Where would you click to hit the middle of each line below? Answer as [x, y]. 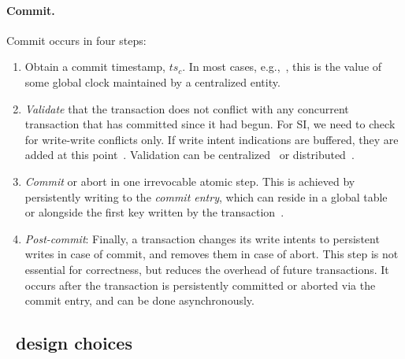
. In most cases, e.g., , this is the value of [282, 67]
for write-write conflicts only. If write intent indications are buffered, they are [212, 139]
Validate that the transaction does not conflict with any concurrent [187, 108]
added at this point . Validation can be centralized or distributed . [189, 155]
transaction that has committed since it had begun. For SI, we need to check [210, 124]
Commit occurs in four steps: [76, 40]
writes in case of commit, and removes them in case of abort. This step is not [212, 254]
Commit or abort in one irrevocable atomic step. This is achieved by [190, 181]
